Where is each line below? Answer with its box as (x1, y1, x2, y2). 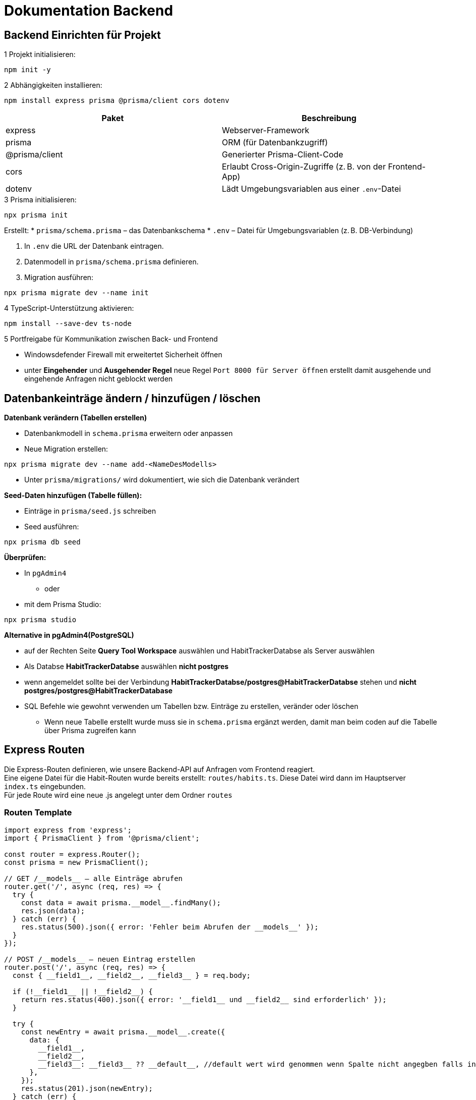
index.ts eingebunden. (4, 782, 86, 791)
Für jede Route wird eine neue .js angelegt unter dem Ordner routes (4, 790, 232, 799)
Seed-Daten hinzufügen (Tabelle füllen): (4, 491, 142, 500)
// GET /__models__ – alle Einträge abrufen (4, 874, 183, 883)
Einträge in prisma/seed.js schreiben (24, 507, 156, 516)
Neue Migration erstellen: (24, 445, 108, 454)
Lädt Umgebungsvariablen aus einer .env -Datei (222, 184, 401, 194)
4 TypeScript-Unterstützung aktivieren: (4, 304, 134, 313)
